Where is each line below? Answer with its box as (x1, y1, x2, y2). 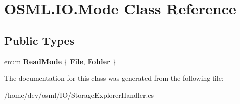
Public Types (4, 32, 75, 48)
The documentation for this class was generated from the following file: (4, 73, 224, 83)
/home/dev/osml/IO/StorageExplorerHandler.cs (4, 89, 154, 100)
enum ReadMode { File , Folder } (4, 56, 116, 66)
